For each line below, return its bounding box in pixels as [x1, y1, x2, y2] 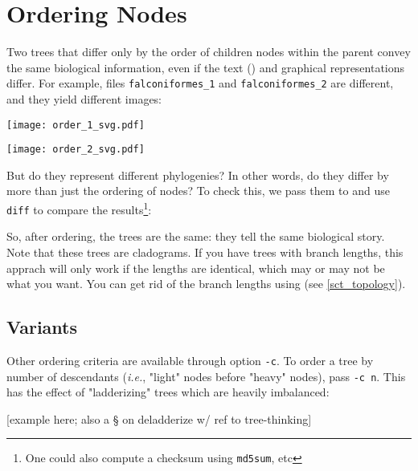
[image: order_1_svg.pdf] [6, 119, 145, 131]
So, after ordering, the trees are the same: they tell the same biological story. [6, 228, 385, 245]
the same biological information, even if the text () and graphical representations [6, 59, 405, 75]
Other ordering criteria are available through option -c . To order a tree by [6, 351, 374, 368]
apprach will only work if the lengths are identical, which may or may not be [6, 259, 385, 276]
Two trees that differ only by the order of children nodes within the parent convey [6, 43, 411, 60]
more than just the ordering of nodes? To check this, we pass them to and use [6, 182, 390, 199]
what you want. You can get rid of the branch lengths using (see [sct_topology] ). [6, 275, 406, 292]
